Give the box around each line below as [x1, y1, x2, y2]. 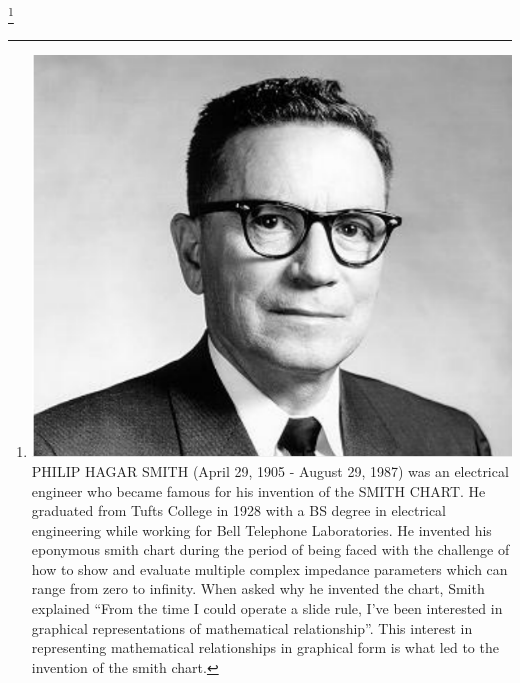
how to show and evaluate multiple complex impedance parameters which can [31, 558, 508, 579]
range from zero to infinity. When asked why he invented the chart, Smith [31, 578, 485, 599]
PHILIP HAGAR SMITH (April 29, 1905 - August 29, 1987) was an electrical [31, 460, 509, 481]
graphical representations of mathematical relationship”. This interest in [31, 617, 473, 638]
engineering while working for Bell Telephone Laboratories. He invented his [31, 519, 492, 540]
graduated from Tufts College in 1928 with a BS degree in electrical [31, 500, 446, 521]
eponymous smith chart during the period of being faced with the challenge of [31, 539, 510, 560]
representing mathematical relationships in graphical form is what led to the [31, 637, 499, 658]
